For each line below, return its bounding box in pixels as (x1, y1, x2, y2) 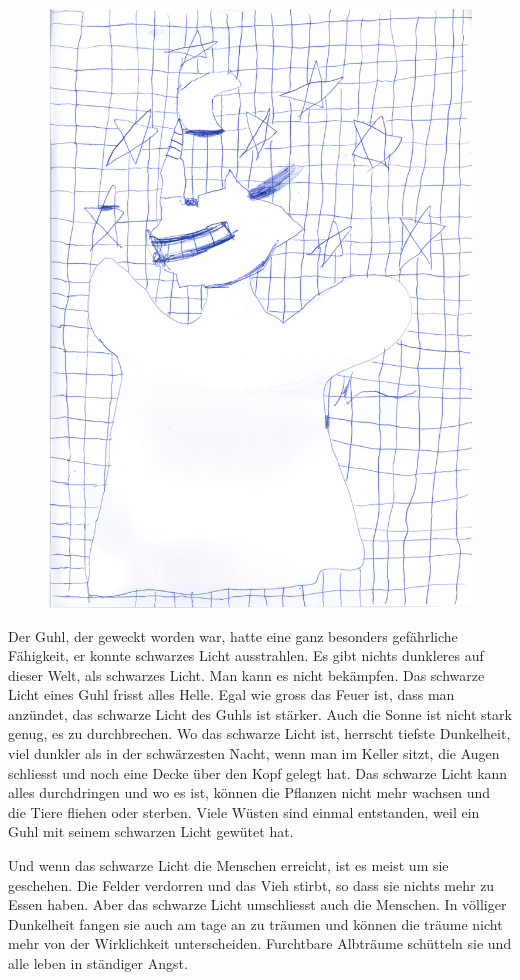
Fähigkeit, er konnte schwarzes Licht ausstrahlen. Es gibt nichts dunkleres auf (8, 645, 484, 666)
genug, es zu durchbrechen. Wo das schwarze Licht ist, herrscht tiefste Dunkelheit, (8, 723, 511, 744)
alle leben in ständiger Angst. (8, 953, 188, 974)
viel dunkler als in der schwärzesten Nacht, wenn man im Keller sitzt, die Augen (8, 743, 500, 764)
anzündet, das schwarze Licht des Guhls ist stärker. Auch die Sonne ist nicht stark (8, 703, 512, 724)
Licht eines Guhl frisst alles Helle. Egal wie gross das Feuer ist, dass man (8, 684, 455, 705)
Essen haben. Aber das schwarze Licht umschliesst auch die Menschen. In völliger (8, 894, 507, 915)
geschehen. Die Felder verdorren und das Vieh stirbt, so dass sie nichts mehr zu (8, 874, 495, 895)
